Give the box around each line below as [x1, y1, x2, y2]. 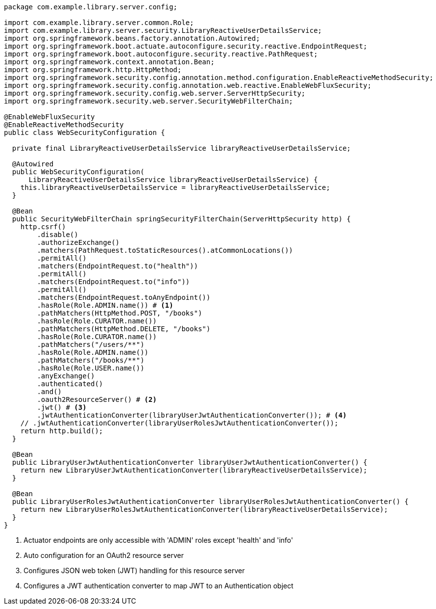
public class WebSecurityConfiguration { [4, 129, 165, 136]
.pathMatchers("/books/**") [37, 356, 145, 364]
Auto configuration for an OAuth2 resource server [24, 551, 184, 559]
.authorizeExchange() [37, 238, 120, 246]
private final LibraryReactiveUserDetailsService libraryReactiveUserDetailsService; [12, 144, 351, 152]
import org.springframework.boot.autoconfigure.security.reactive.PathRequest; [4, 50, 318, 58]
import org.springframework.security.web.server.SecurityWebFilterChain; [4, 97, 293, 105]
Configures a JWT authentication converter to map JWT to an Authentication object [24, 582, 293, 590]
